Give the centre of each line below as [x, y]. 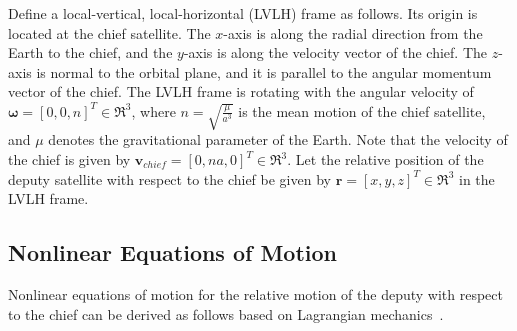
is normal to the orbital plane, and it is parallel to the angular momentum [264, 71]
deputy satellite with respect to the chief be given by [169, 178]
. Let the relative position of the [385, 159]
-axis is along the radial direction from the [353, 32]
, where [153, 110]
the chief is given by [69, 159]
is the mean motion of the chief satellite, [362, 110]
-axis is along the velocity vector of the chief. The [335, 52]
